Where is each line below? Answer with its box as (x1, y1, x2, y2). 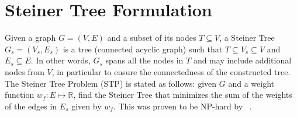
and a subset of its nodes (107, 31, 196, 44)
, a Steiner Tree (219, 31, 275, 44)
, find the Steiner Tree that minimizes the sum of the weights (73, 88, 292, 101)
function (5, 88, 34, 101)
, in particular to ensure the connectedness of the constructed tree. (51, 65, 291, 77)
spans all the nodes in (105, 54, 184, 66)
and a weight (228, 77, 274, 89)
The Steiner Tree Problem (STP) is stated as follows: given (5, 77, 217, 89)
